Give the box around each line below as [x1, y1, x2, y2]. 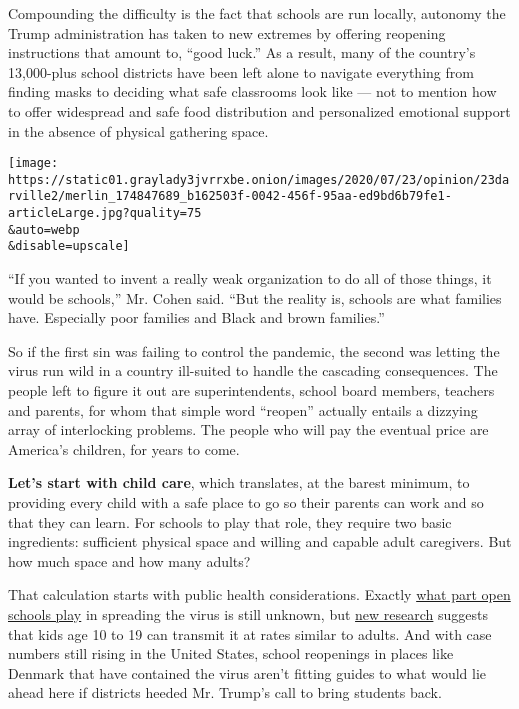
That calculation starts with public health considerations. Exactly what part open [8, 584, 511, 605]
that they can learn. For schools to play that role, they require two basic [8, 511, 452, 532]
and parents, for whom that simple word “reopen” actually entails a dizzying [8, 399, 478, 420]
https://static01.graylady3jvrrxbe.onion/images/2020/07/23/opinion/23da [8, 172, 510, 187]
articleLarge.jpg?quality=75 [8, 206, 202, 221]
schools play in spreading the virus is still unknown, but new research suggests [8, 604, 489, 624]
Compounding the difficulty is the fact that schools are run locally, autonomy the [8, 3, 506, 23]
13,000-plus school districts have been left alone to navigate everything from [8, 61, 474, 82]
